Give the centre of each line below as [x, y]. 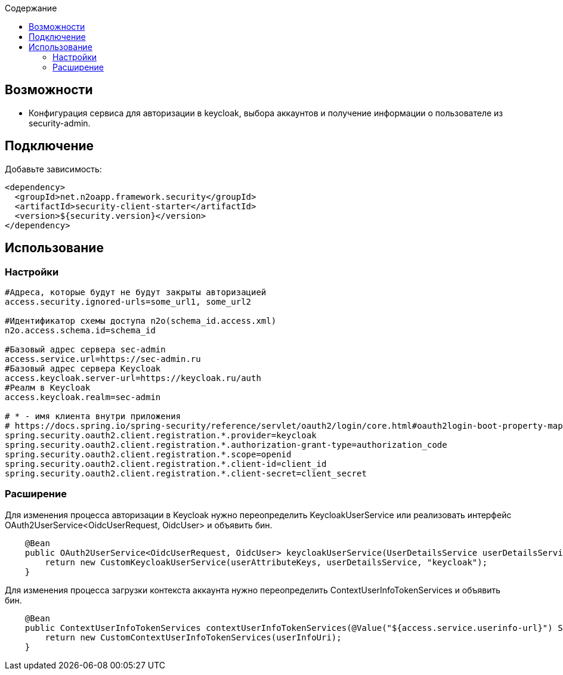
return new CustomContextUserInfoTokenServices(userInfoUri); [193, 637]
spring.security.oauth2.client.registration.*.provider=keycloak [161, 435]
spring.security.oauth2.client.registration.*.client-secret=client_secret [186, 473]
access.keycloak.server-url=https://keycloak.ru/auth [133, 378]
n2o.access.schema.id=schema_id [80, 330]
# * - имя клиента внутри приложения [93, 416]
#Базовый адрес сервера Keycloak [83, 368]
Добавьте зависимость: [53, 169]
